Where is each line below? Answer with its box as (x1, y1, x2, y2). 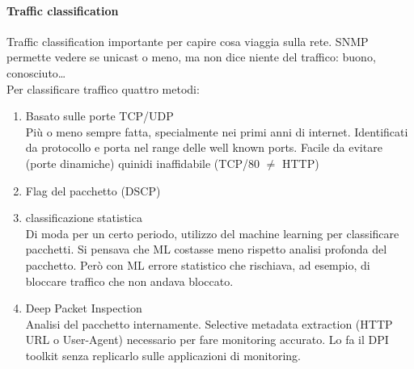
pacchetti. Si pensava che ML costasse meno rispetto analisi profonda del (25, 241, 387, 258)
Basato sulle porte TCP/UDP (25, 107, 174, 124)
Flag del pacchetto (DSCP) (25, 182, 161, 199)
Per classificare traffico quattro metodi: (6, 80, 200, 97)
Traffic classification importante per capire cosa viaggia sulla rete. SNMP (6, 32, 369, 49)
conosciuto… (6, 64, 66, 81)
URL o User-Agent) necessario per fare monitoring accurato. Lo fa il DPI (25, 331, 389, 348)
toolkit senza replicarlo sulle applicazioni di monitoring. (25, 346, 301, 363)
